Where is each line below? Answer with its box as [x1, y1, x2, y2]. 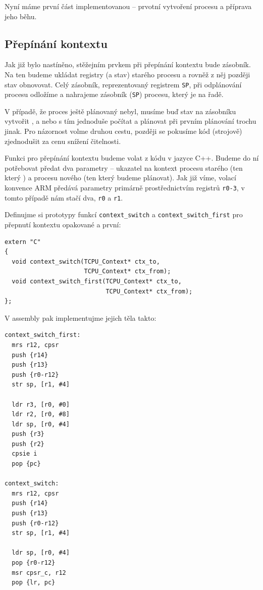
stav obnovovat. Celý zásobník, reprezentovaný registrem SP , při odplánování [5, 79, 242, 89]
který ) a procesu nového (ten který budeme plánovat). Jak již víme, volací [5, 172, 236, 183]
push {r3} [12, 430, 44, 438]
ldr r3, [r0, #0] [12, 401, 70, 408]
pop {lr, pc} [12, 579, 56, 586]
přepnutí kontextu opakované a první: [5, 219, 121, 230]
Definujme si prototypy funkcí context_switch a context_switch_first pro [5, 209, 243, 220]
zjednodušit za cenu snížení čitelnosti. [5, 135, 121, 146]
